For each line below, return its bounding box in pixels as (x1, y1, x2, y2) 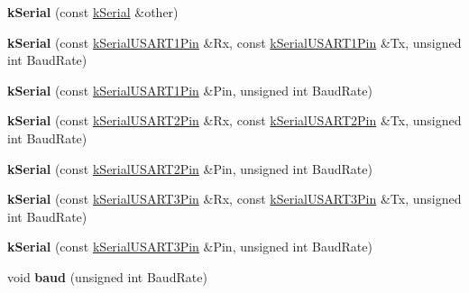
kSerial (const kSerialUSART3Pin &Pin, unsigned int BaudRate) (7, 237, 372, 256)
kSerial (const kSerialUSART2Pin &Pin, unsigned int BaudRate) (7, 159, 372, 178)
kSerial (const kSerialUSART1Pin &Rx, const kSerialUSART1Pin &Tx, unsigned (7, 32, 462, 51)
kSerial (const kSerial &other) (7, 3, 179, 21)
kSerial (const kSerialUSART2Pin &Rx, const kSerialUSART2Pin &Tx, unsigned (7, 111, 462, 130)
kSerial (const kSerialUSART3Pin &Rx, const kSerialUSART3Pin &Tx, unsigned (7, 189, 462, 208)
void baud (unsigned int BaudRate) (7, 267, 207, 286)
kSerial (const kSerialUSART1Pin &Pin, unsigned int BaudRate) (7, 80, 372, 99)
